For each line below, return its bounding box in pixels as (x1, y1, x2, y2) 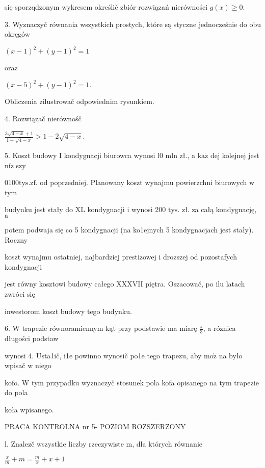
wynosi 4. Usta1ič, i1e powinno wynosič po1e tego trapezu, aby (5, 350, 202, 360)
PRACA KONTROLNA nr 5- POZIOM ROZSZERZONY (5, 421, 186, 432)
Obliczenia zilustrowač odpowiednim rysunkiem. (5, 96, 154, 107)
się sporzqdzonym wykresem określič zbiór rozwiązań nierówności (5, 2, 208, 12)
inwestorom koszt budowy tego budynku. (5, 305, 132, 316)
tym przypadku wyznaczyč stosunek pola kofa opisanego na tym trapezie (31, 377, 259, 387)
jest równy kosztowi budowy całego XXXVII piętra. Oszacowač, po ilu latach (5, 278, 245, 289)
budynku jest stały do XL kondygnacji (5, 204, 125, 215)
